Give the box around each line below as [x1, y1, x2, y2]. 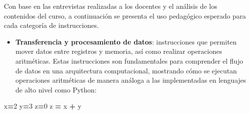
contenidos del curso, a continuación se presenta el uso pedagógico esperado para [4, 10, 246, 21]
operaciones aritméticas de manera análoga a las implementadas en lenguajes [15, 75, 246, 85]
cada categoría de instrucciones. [4, 20, 99, 30]
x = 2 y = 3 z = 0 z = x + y [4, 101, 82, 111]
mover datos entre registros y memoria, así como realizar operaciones [15, 46, 222, 56]
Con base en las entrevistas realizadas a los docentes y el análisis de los [4, 1, 217, 11]
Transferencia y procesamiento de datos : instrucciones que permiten [15, 36, 237, 46]
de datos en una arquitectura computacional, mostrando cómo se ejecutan [15, 65, 237, 75]
